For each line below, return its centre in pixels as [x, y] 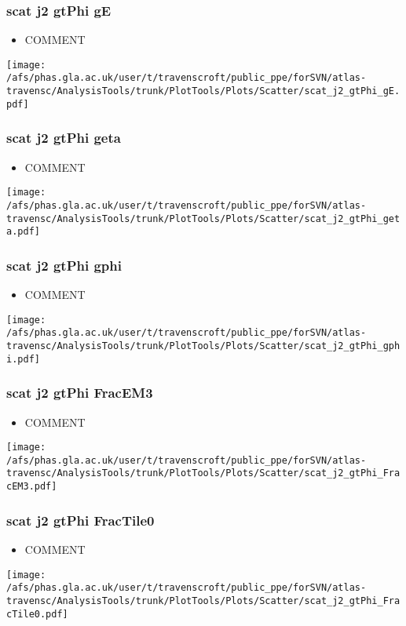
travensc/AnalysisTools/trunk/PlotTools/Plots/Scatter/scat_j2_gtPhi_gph [203, 346]
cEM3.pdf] [32, 487]
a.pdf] [23, 232]
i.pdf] [23, 359]
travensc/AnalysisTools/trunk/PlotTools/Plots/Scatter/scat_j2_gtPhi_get [203, 218]
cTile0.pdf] [37, 614]
